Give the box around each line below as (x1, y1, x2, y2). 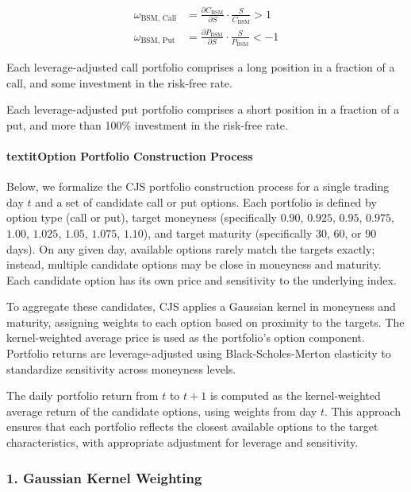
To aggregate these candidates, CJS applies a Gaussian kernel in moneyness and (6, 298, 396, 315)
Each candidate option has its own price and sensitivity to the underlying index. (6, 271, 397, 288)
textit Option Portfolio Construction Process (6, 147, 253, 164)
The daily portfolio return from (6, 387, 159, 404)
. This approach (324, 402, 401, 419)
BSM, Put (140, 37, 175, 45)
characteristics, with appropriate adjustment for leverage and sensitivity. (6, 434, 359, 451)
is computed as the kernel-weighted (209, 387, 381, 404)
